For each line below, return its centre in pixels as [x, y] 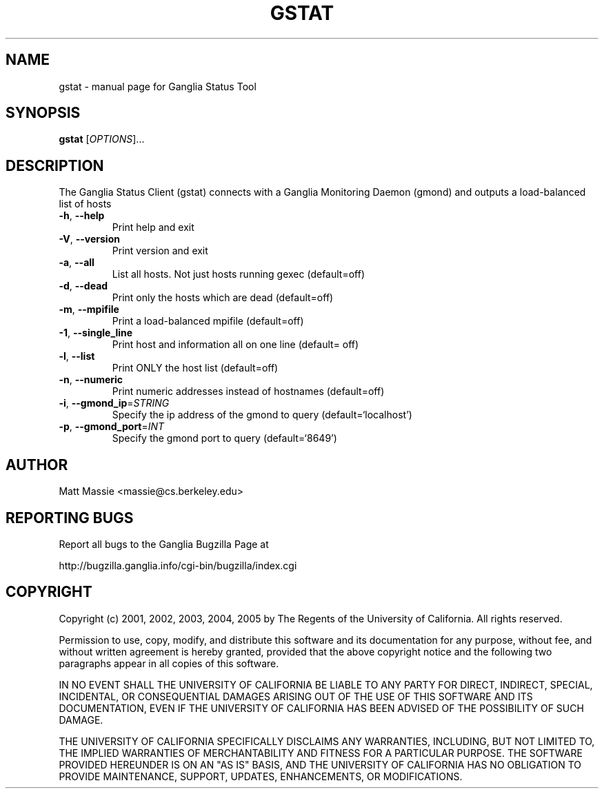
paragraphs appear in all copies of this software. [169, 663]
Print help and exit [153, 227]
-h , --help [82, 216]
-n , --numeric [91, 380]
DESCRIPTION [55, 165]
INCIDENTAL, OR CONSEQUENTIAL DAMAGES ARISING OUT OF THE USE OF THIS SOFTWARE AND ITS [296, 696]
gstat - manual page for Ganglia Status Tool [158, 86]
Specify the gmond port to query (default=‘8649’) [224, 438]
